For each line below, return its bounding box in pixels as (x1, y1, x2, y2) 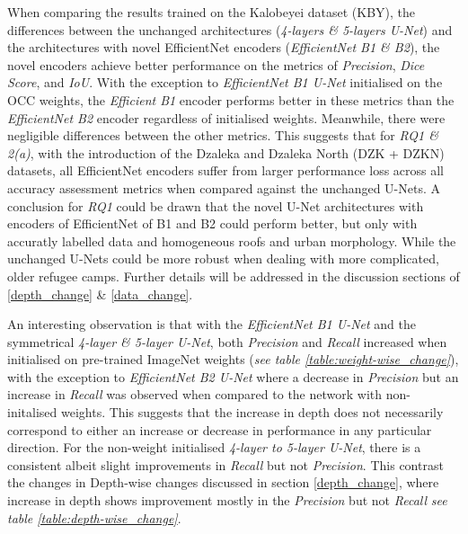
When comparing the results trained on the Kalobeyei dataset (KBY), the (7, 3, 415, 21)
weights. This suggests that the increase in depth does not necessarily (60, 403, 444, 422)
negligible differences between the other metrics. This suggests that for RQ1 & (7, 126, 438, 145)
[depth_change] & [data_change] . (7, 284, 193, 303)
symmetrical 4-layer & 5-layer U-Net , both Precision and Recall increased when (7, 332, 447, 351)
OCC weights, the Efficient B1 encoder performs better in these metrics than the (7, 90, 455, 109)
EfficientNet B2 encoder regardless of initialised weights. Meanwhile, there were (7, 108, 446, 127)
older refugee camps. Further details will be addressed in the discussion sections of (7, 266, 460, 285)
